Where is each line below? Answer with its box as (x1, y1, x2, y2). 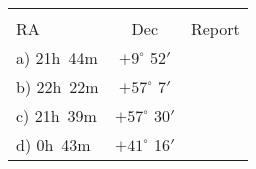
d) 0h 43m (16, 133, 91, 156)
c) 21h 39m (16, 104, 97, 127)
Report (190, 17, 240, 40)
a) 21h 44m (16, 46, 98, 69)
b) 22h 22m (16, 75, 99, 98)
